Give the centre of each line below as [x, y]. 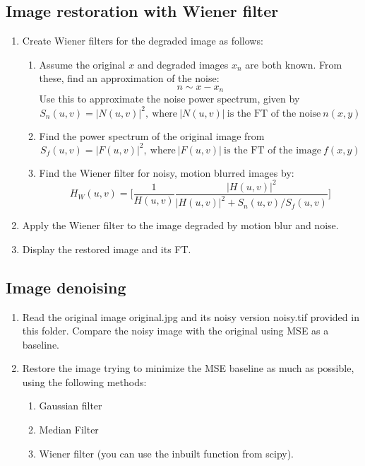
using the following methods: [84, 381]
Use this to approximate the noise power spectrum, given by [169, 99]
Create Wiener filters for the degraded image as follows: [143, 41]
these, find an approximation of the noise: [129, 78]
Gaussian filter [71, 406]
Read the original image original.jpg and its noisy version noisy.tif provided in [191, 316]
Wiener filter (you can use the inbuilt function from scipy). [167, 453]
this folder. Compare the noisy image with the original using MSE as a [175, 331]
